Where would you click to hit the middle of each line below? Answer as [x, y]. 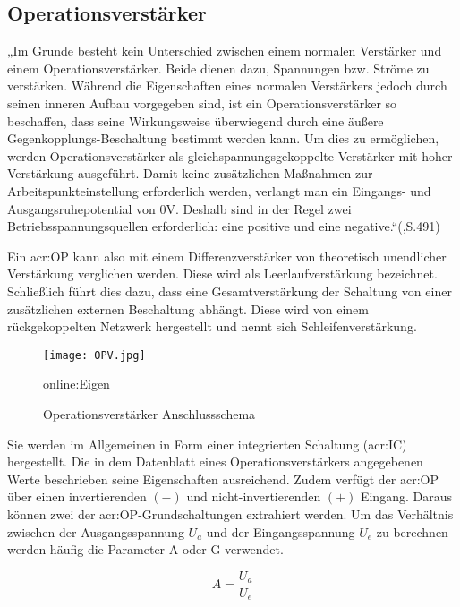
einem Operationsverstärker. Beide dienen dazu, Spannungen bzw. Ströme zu [218, 68]
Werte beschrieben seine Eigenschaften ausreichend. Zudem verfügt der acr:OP [223, 479]
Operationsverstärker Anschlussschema [149, 413]
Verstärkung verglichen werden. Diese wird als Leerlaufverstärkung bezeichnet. [222, 274]
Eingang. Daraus [406, 496]
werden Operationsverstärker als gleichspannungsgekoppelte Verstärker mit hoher [230, 155]
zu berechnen [412, 531]
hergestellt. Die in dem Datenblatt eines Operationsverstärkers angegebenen [215, 462]
